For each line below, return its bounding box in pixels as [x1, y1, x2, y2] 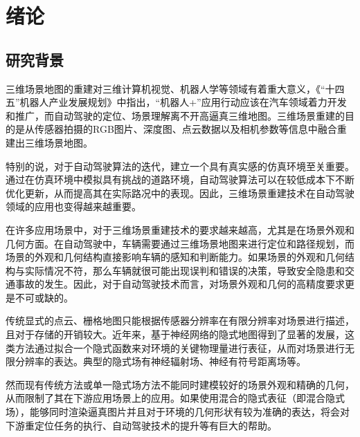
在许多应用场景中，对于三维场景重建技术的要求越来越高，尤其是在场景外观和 [6, 222, 354, 236]
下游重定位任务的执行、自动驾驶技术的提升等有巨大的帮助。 [6, 418, 277, 432]
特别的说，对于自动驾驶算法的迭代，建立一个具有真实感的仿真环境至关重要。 [6, 158, 354, 173]
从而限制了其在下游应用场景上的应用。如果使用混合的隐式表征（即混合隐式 [6, 391, 345, 405]
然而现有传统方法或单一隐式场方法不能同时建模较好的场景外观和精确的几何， [6, 377, 354, 391]
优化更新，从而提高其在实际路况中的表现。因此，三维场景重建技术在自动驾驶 [6, 185, 354, 200]
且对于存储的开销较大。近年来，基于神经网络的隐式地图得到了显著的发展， [6, 327, 345, 342]
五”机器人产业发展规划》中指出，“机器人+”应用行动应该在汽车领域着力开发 [6, 95, 347, 109]
